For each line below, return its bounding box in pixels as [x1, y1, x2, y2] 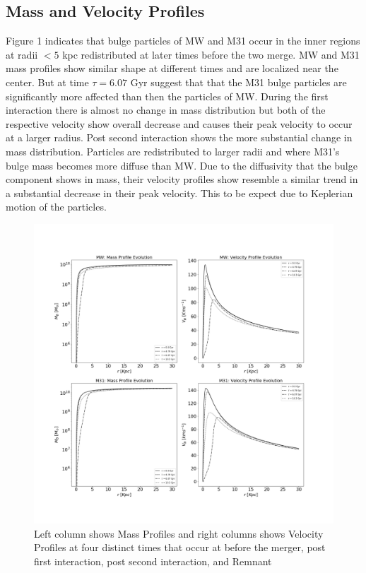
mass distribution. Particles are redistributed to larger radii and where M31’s [6, 143, 340, 158]
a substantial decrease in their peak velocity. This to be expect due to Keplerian [6, 185, 353, 200]
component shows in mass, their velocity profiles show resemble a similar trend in [6, 172, 358, 187]
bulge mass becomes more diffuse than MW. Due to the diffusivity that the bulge [6, 158, 358, 172]
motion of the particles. [6, 199, 107, 214]
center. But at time [6, 74, 89, 89]
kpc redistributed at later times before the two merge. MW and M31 [62, 47, 360, 61]
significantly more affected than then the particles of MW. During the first [6, 88, 329, 103]
